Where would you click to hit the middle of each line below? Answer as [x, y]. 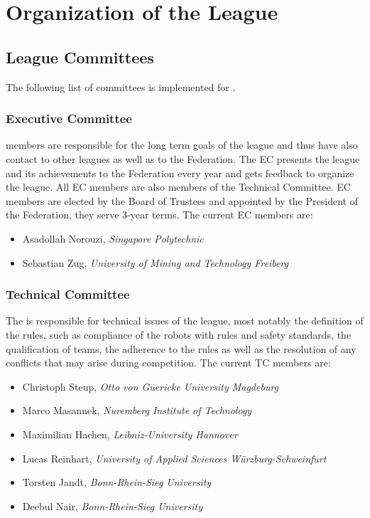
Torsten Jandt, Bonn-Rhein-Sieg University [117, 482]
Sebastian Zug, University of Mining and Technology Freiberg [155, 262]
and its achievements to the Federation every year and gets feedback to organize [180, 173]
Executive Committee [69, 118]
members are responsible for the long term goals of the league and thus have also [182, 145]
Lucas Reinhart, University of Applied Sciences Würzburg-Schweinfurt [174, 458]
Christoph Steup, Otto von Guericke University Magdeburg [151, 386]
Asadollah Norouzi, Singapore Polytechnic [113, 238]
